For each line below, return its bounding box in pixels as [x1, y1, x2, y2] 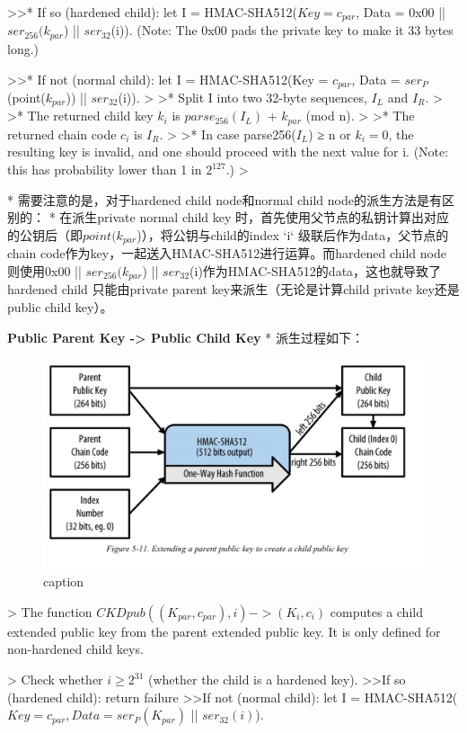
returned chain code [7, 124, 117, 143]
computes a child [330, 602, 423, 621]
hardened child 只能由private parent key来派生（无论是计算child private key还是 [7, 280, 460, 299]
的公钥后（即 [7, 225, 83, 244]
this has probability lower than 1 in [7, 160, 202, 179]
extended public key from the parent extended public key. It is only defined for [7, 621, 441, 640]
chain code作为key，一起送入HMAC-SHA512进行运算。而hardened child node [7, 244, 446, 263]
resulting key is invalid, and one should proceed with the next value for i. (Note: [7, 142, 449, 161]
